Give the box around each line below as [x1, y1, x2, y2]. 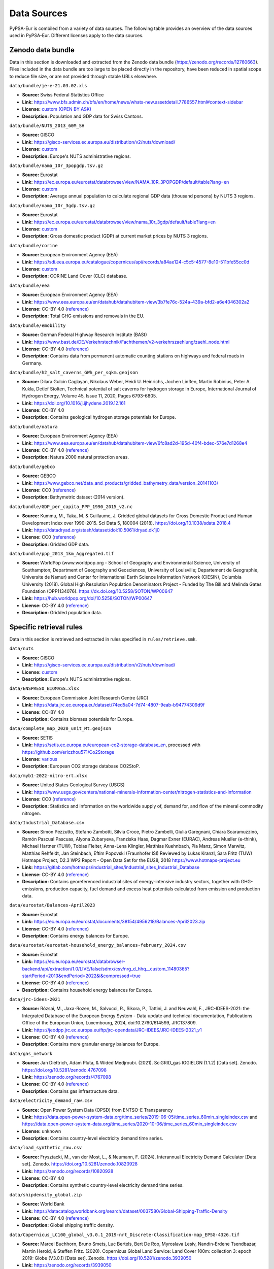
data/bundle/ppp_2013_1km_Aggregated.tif [9, 551, 114, 557]
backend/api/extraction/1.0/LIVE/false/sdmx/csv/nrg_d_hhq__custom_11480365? [22, 965, 190, 972]
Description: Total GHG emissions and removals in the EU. [22, 313, 145, 319]
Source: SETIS [22, 734, 53, 741]
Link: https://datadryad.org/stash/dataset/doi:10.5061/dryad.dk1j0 [22, 527, 160, 533]
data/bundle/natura [9, 424, 58, 429]
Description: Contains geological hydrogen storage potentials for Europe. [22, 414, 176, 420]
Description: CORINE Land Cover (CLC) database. [22, 273, 128, 279]
